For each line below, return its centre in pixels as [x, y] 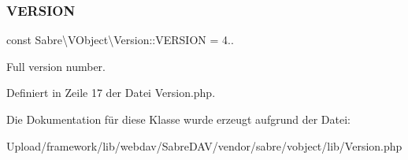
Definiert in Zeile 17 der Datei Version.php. [111, 93]
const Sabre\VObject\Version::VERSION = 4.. [120, 40]
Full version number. [56, 66]
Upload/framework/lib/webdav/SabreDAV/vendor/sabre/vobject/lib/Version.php [204, 145]
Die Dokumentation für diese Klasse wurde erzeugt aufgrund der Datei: [178, 119]
